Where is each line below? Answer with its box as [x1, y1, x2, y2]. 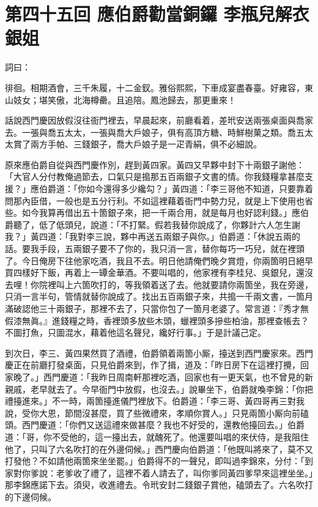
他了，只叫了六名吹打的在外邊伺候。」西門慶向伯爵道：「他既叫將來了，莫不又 [5, 442, 313, 455]
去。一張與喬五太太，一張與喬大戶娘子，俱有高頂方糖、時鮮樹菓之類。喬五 [5, 125, 305, 138]
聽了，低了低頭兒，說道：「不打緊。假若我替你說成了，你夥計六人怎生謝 [13, 218, 300, 231]
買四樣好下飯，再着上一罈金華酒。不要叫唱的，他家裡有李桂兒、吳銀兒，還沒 [5, 266, 313, 279]
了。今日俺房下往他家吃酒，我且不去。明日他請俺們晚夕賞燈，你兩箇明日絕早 [5, 254, 313, 267]
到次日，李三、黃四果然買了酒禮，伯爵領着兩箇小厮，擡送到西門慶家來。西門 [5, 346, 313, 359]
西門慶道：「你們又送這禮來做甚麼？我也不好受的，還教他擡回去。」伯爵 [21, 418, 305, 431]
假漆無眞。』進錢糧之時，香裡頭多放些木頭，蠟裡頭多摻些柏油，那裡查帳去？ [5, 314, 309, 327]
